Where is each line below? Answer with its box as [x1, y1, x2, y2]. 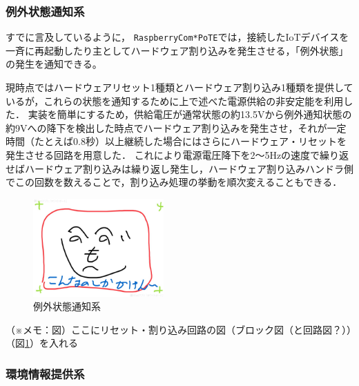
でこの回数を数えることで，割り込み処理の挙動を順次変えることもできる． [6, 175, 342, 189]
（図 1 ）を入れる [6, 336, 78, 350]
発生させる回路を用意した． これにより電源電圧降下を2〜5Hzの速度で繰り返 [6, 148, 349, 162]
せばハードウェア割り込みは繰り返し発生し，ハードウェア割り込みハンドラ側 [6, 161, 353, 175]
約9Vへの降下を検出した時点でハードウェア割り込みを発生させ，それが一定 [6, 120, 347, 135]
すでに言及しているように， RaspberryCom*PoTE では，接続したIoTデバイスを [6, 30, 349, 44]
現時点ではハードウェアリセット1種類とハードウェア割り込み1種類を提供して [6, 80, 353, 95]
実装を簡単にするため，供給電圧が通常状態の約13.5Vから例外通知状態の [28, 107, 352, 122]
